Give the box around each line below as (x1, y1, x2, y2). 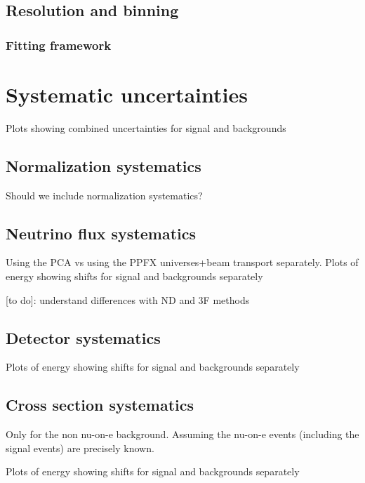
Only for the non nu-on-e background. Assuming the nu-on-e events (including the (6, 427, 359, 442)
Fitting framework (6, 36, 112, 53)
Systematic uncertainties (6, 79, 248, 108)
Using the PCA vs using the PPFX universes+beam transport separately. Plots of (6, 255, 359, 270)
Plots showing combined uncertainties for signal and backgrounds (6, 120, 286, 135)
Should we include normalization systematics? (6, 187, 203, 202)
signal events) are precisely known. (6, 440, 154, 455)
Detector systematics (6, 326, 161, 348)
